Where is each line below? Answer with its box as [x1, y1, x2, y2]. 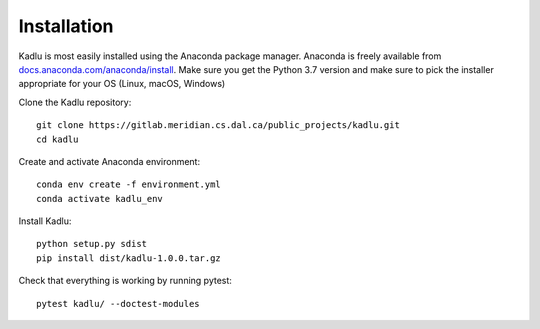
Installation [18, 15, 114, 37]
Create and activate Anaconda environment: [18, 155, 200, 167]
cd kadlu [36, 133, 79, 145]
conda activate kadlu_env [36, 193, 164, 204]
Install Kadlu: [18, 215, 72, 227]
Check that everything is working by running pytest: [18, 275, 232, 287]
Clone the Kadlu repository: [18, 96, 132, 108]
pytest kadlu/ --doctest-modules [36, 298, 200, 309]
